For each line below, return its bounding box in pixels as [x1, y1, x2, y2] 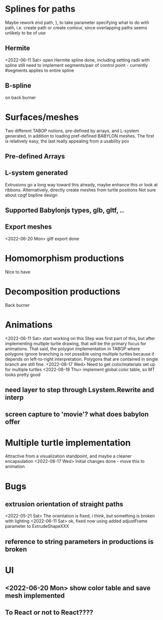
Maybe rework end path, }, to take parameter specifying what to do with [5, 20, 149, 25]
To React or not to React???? [5, 608, 93, 617]
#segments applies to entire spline [5, 67, 74, 73]
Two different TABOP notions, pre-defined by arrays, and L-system [5, 128, 140, 134]
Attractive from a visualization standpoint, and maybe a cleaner [5, 453, 132, 459]
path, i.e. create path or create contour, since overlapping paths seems [5, 24, 147, 30]
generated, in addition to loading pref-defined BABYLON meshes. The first [5, 133, 154, 139]
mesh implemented [5, 592, 65, 600]
